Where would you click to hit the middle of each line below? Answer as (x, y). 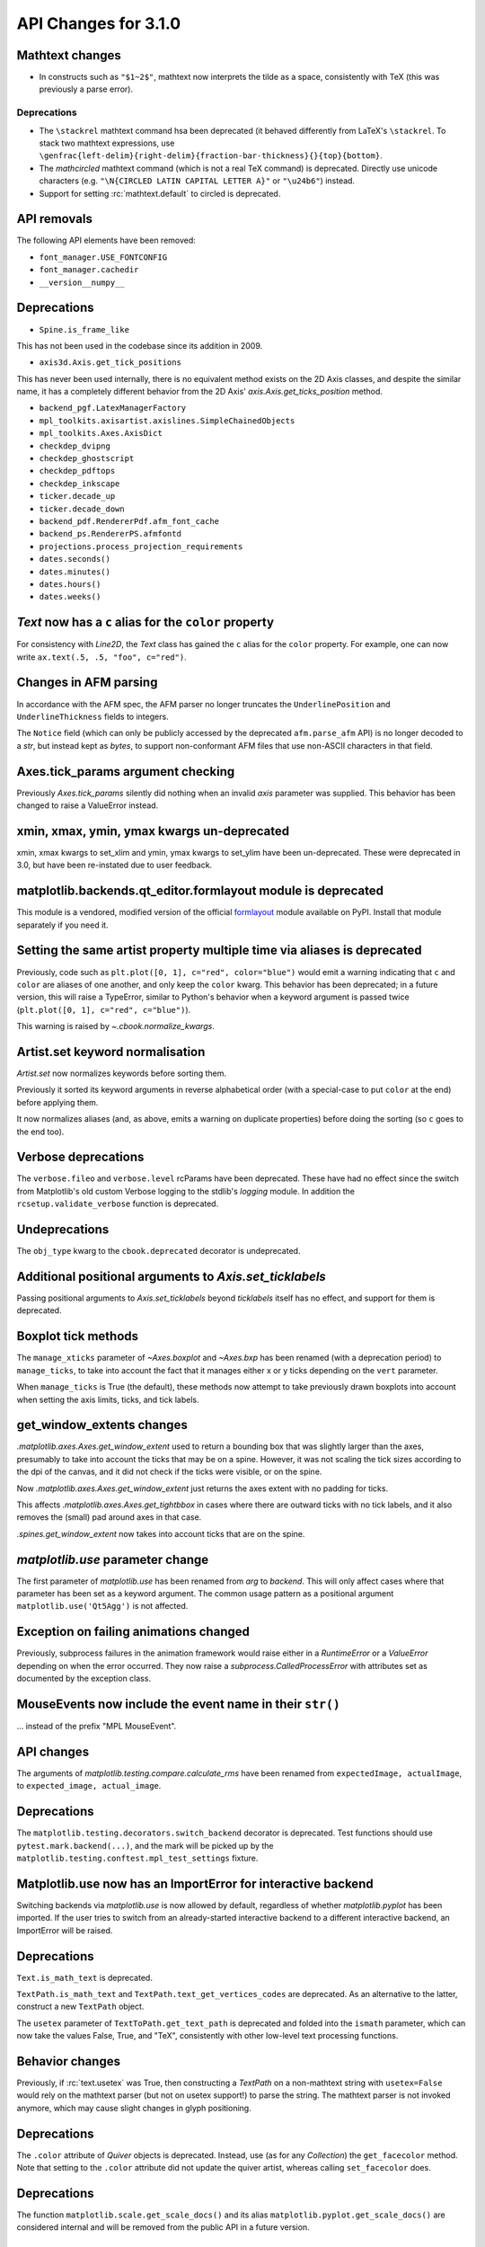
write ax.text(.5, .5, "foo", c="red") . (102, 657)
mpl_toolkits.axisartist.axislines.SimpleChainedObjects (167, 421)
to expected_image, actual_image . (89, 1786)
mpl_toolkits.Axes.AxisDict (101, 433)
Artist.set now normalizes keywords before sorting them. (122, 1073)
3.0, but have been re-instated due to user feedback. (115, 865)
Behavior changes (69, 2061)
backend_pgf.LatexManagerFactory (113, 408)
